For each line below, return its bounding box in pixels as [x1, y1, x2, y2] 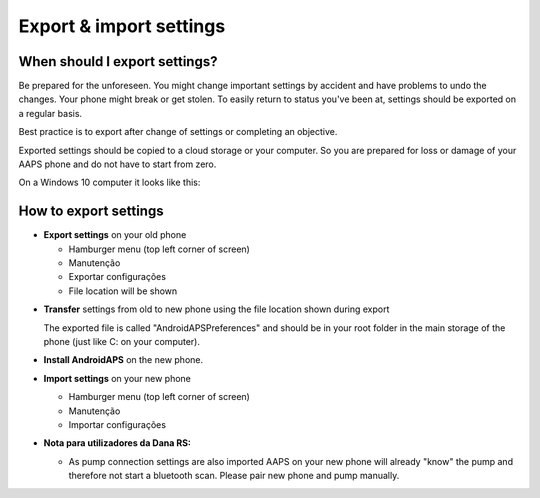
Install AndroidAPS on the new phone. [43, 354, 204, 366]
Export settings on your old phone [43, 229, 187, 241]
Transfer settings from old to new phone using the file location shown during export [43, 303, 390, 315]
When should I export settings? [18, 53, 218, 70]
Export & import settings [18, 15, 226, 37]
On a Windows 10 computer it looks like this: [18, 176, 201, 189]
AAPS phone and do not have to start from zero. [18, 158, 217, 170]
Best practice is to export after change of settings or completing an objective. [18, 126, 338, 138]
